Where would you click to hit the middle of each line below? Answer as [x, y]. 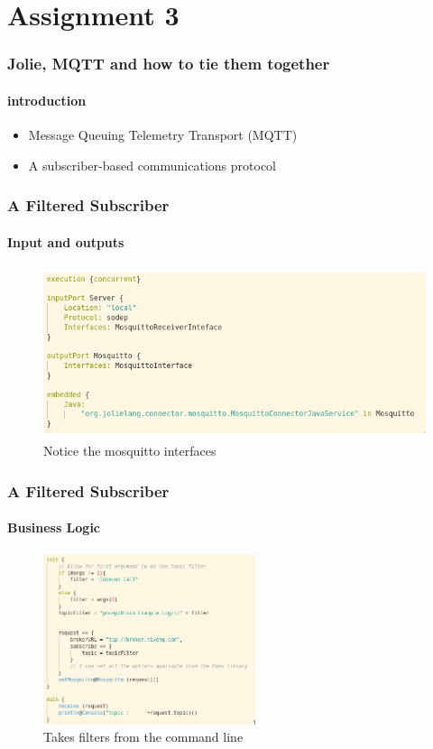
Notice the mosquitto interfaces [130, 451]
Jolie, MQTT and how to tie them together [169, 64]
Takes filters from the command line [143, 737]
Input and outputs [66, 241]
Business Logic [54, 527]
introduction [47, 100]
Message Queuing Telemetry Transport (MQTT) [163, 135]
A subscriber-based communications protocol [152, 165]
